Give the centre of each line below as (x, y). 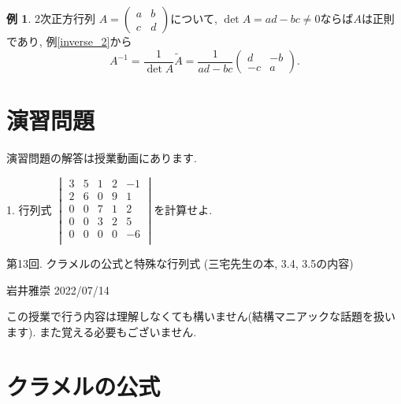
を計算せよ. (183, 209)
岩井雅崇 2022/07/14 (58, 289)
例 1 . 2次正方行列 (51, 18)
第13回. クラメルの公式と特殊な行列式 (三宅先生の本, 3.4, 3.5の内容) (180, 263)
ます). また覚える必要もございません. (102, 331)
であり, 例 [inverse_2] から (69, 41)
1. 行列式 (29, 209)
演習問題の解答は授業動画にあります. (102, 158)
